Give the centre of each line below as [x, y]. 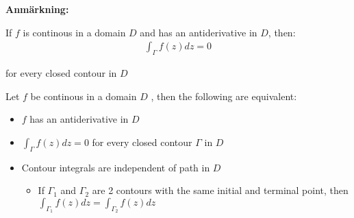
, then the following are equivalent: [224, 96]
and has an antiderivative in [199, 32]
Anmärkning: [37, 9]
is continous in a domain [74, 32]
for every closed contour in [61, 73]
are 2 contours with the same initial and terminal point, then [220, 190]
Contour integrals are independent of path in [116, 167]
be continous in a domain [84, 96]
